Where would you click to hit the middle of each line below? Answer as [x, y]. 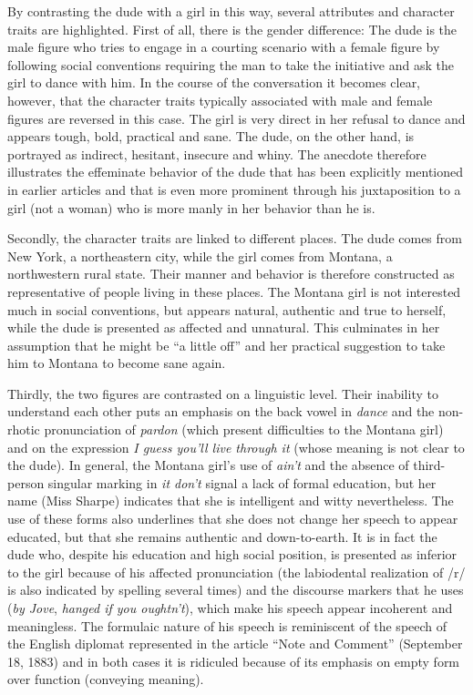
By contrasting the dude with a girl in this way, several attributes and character [231, 11]
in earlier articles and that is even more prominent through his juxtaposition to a [234, 189]
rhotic [24, 429]
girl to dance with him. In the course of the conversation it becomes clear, [214, 82]
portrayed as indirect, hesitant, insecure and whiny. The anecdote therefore [217, 153]
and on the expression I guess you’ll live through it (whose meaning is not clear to [236, 447]
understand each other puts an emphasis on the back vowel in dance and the [221, 411]
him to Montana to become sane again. [117, 363]
